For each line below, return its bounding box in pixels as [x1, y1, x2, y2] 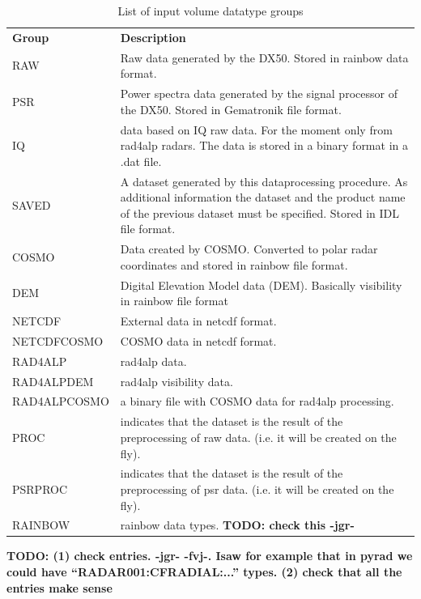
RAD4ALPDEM [12, 372, 94, 389]
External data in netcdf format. [120, 312, 277, 329]
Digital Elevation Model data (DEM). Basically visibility [120, 276, 402, 293]
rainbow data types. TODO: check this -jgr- [120, 516, 355, 533]
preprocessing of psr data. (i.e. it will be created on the [120, 480, 394, 497]
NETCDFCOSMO [12, 332, 104, 349]
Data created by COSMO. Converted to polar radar [120, 240, 378, 257]
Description [120, 28, 186, 45]
